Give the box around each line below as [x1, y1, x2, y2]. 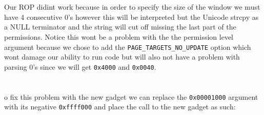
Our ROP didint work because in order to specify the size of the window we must [4, 2, 260, 12]
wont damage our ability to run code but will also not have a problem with [4, 51, 240, 62]
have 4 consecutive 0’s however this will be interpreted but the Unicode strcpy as [4, 11, 259, 22]
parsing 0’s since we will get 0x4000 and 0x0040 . [4, 61, 156, 72]
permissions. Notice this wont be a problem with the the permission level [4, 31, 233, 42]
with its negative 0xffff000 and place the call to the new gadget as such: [4, 101, 236, 112]
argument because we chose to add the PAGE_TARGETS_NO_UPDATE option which [4, 41, 251, 52]
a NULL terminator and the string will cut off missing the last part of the [4, 21, 236, 32]
